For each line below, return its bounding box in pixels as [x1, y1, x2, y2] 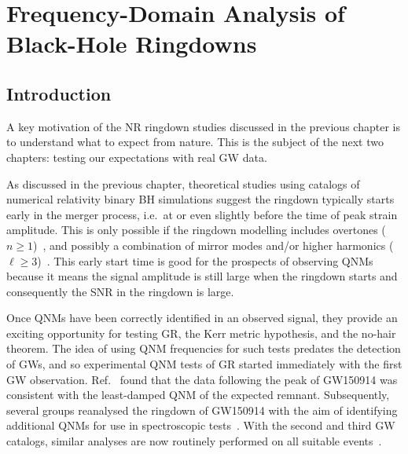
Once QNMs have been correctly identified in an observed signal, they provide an [6, 309, 398, 326]
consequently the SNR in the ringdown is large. [6, 283, 234, 299]
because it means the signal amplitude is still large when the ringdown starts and [6, 268, 398, 284]
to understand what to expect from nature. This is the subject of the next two [6, 134, 384, 150]
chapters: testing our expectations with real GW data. [6, 148, 267, 165]
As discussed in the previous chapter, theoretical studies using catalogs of [6, 175, 360, 192]
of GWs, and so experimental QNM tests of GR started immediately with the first [6, 356, 402, 372]
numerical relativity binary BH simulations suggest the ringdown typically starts [6, 191, 395, 207]
